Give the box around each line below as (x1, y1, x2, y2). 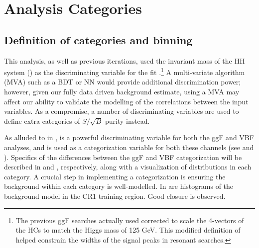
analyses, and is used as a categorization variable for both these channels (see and (4, 142, 254, 152)
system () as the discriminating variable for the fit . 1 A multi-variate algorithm (4, 66, 245, 77)
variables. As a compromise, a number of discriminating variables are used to (4, 106, 239, 116)
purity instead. (105, 115, 150, 126)
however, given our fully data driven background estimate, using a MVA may (4, 86, 240, 97)
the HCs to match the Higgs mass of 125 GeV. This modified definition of (15, 225, 241, 235)
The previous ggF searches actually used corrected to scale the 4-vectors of (15, 215, 244, 225)
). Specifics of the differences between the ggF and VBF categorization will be (4, 152, 242, 162)
